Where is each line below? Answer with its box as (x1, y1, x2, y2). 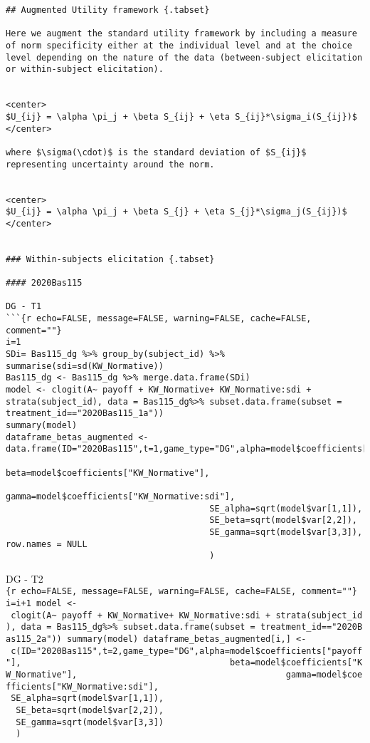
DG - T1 (6, 301, 42, 312)
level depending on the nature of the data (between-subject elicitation (6, 52, 363, 63)
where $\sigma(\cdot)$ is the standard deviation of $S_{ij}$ (6, 147, 307, 157)
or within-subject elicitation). (6, 64, 164, 75)
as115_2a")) (6, 634, 62, 645)
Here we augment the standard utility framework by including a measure (6, 28, 357, 39)
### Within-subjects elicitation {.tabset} (6, 254, 215, 264)
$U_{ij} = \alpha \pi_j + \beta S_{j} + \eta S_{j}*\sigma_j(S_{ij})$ (6, 207, 347, 217)
